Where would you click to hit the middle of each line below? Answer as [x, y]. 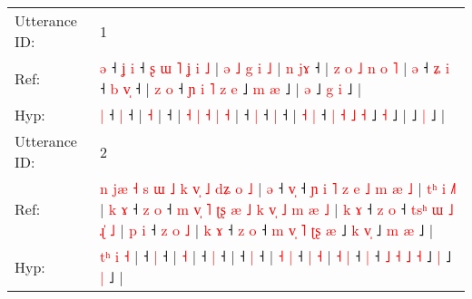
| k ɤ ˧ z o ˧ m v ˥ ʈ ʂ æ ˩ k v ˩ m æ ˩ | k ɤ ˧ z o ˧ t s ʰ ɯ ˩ [277, 209]
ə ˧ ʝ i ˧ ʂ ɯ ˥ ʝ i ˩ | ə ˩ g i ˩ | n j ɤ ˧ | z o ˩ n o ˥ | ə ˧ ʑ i [275, 68]
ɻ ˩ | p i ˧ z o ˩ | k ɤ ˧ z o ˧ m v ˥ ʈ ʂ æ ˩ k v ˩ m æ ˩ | [267, 230]
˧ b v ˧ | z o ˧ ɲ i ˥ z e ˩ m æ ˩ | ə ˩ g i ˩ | [231, 88]
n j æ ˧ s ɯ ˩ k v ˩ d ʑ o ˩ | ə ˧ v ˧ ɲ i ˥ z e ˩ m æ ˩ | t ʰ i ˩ [278, 188]
